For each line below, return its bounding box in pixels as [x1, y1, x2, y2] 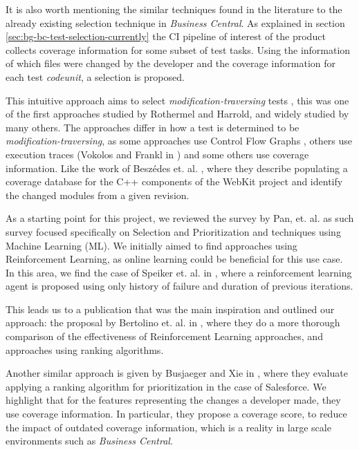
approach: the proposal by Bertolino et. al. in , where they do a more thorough [6, 315, 340, 330]
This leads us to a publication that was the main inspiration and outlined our [6, 301, 335, 316]
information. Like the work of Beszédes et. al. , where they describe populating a [6, 160, 348, 175]
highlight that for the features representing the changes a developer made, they [6, 393, 341, 407]
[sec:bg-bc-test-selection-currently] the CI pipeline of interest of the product [6, 29, 326, 44]
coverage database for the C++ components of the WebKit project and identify [6, 174, 343, 189]
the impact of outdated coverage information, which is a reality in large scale [6, 420, 331, 434]
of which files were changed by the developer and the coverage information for [6, 56, 336, 71]
